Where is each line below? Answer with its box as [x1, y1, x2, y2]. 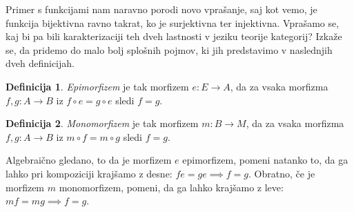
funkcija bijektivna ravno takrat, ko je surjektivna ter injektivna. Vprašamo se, [6, 15, 340, 30]
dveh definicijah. [6, 56, 75, 70]
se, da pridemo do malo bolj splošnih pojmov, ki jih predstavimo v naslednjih [6, 42, 333, 57]
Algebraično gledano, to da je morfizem [6, 153, 172, 167]
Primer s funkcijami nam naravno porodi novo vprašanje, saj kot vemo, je [6, 2, 317, 16]
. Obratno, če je [248, 166, 315, 180]
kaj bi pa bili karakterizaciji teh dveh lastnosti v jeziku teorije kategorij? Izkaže [6, 29, 342, 44]
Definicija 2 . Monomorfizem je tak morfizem [6, 116, 199, 131]
